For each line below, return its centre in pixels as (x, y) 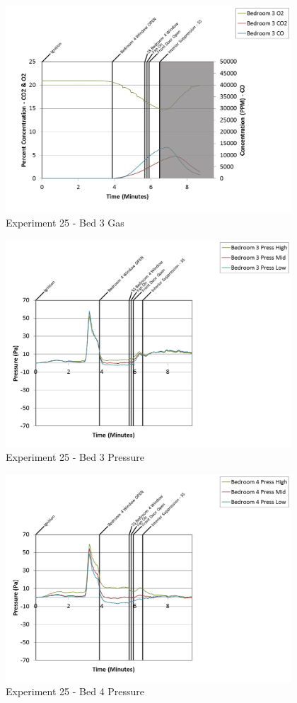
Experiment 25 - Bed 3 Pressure (75, 457)
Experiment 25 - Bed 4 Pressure (75, 691)
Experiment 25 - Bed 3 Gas (65, 223)
